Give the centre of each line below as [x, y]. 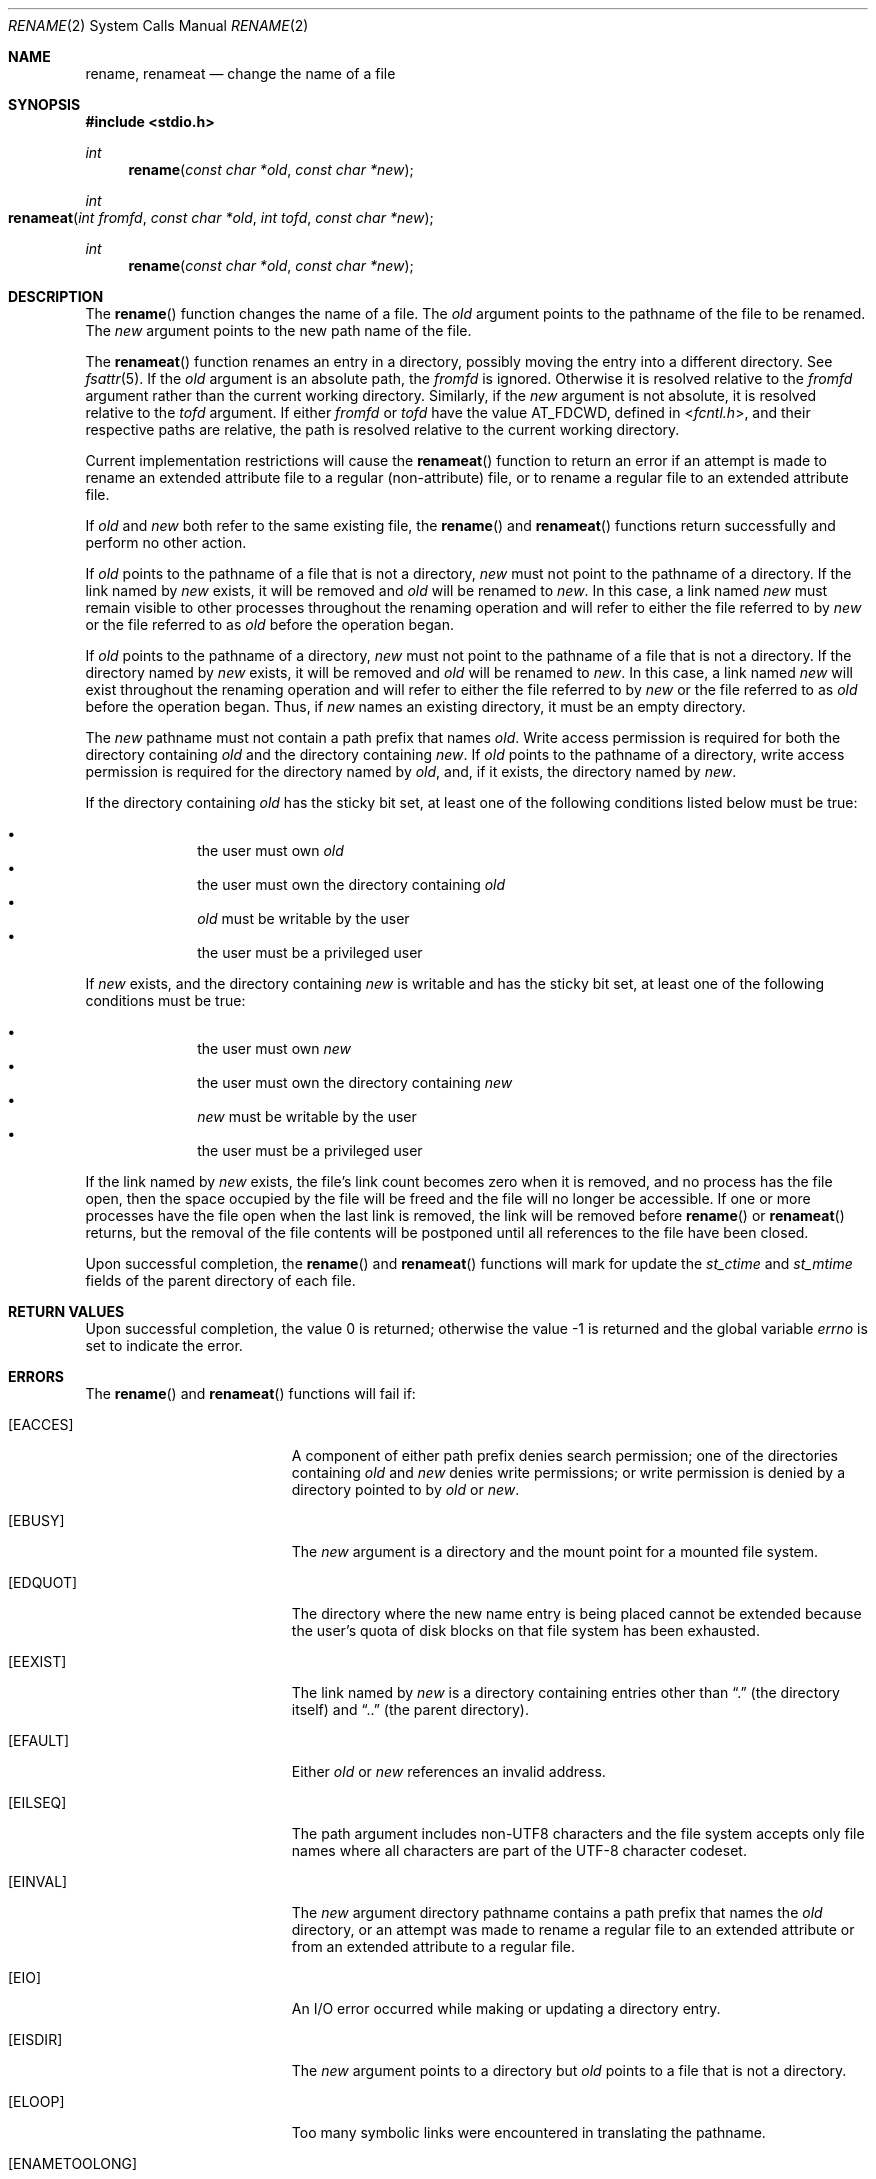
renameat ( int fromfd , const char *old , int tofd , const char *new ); [221, 217]
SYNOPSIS [44, 104]
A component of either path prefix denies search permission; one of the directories [564, 1455]
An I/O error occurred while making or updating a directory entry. [506, 2008]
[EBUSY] [36, 1520]
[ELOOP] [36, 2101]
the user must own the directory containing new [355, 1082]
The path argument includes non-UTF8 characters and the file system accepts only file [578, 1833]
